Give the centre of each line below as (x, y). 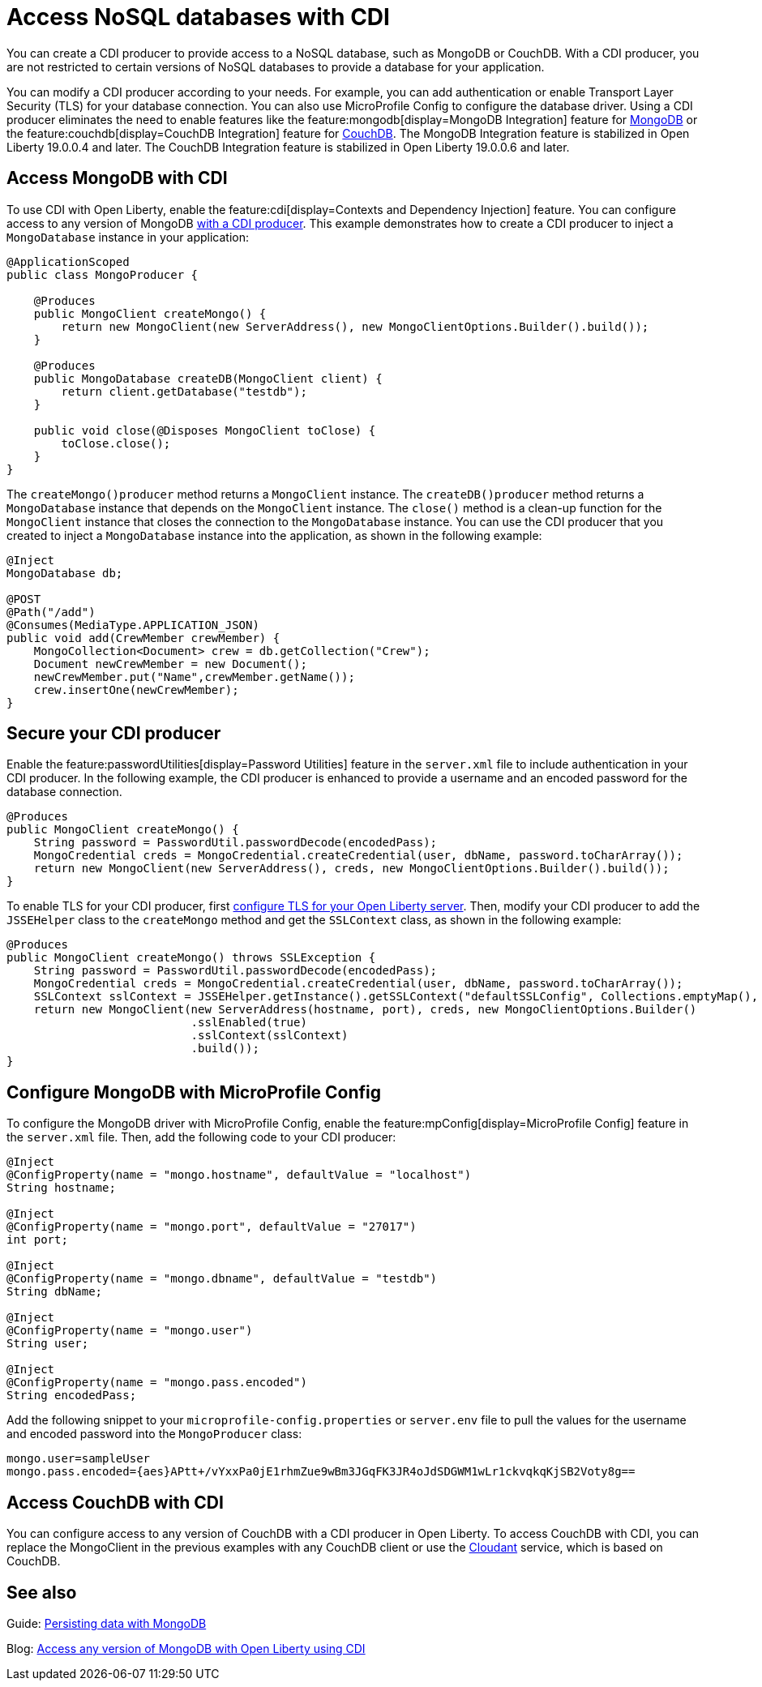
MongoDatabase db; (65, 573)
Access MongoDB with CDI (117, 178)
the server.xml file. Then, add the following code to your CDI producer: (201, 1137)
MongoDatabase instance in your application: (128, 237)
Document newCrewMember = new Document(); (170, 664)
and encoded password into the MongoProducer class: (154, 1434)
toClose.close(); (116, 443)
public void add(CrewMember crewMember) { (143, 638)
